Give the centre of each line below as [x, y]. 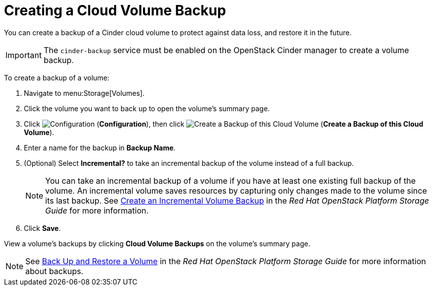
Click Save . [42, 228]
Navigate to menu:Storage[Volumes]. [84, 93]
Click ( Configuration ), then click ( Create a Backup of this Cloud [224, 124]
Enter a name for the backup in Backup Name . [100, 147]
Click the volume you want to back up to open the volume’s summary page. [147, 108]
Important [24, 55]
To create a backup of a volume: [57, 77]
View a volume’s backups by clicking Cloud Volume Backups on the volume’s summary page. [157, 243]
